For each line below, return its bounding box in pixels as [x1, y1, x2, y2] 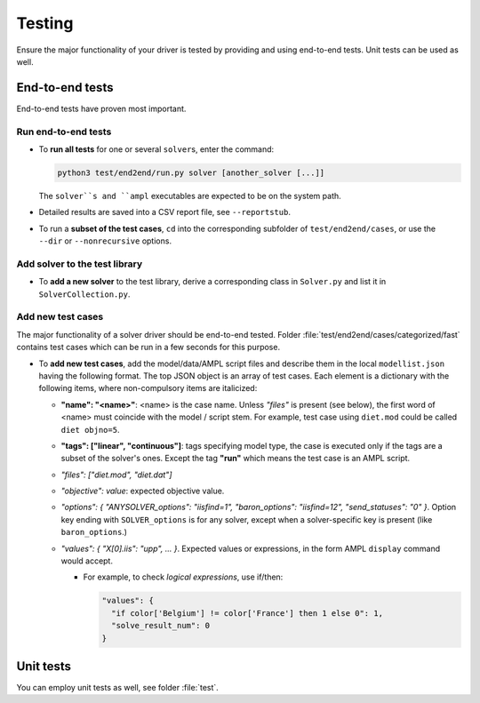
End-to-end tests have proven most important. [16, 103, 187, 114]
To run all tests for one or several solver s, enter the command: [38, 143, 275, 155]
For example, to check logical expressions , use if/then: [83, 571, 284, 582]
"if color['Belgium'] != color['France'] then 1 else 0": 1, [111, 608, 384, 618]
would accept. [60, 555, 113, 566]
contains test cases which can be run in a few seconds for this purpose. [16, 342, 280, 353]
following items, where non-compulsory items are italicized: [38, 383, 258, 394]
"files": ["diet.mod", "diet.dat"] [60, 469, 172, 480]
